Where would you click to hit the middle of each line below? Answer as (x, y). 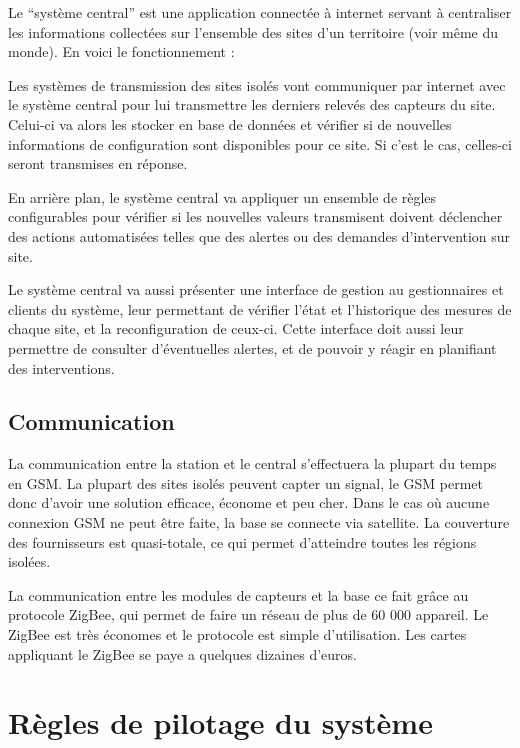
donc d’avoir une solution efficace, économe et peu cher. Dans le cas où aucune (249, 502)
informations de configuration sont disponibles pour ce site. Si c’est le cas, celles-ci (260, 143)
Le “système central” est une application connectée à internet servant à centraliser (260, 12)
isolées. (29, 561)
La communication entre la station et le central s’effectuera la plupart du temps (252, 463)
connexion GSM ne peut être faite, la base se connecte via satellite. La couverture (259, 522)
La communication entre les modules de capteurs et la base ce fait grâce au (238, 594)
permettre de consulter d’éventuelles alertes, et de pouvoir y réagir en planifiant (252, 347)
